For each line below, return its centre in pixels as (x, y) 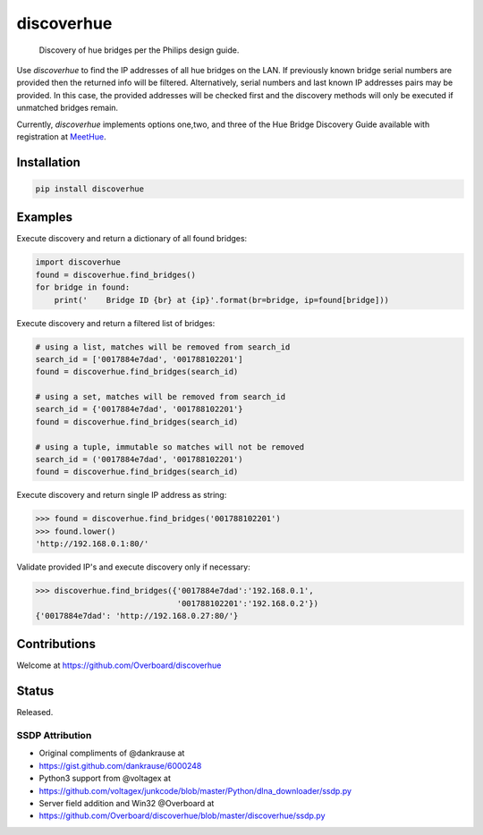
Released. (35, 713)
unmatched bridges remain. (68, 108)
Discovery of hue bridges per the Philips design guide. (139, 50)
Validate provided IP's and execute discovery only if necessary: (133, 567)
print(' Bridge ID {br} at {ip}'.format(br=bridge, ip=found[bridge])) (221, 300)
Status (35, 692)
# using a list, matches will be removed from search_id (163, 347)
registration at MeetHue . (61, 136)
